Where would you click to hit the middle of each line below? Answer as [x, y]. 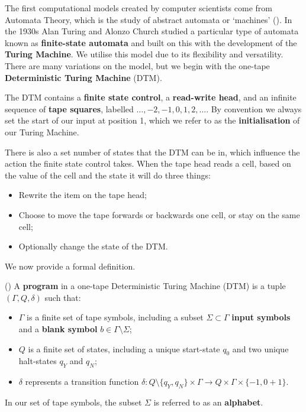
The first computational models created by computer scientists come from [138, 8]
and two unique [260, 348]
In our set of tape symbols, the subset [73, 402]
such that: [63, 297]
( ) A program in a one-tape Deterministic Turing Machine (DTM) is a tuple [145, 286]
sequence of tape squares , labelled [69, 108]
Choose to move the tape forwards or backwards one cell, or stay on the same [159, 214]
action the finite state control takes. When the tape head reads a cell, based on [148, 163]
